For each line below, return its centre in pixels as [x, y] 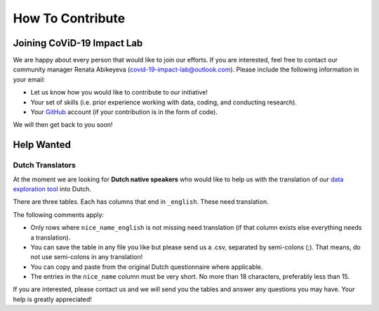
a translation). [51, 237]
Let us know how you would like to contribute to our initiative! [119, 92]
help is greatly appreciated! [53, 299]
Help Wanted [42, 145]
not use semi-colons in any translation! [87, 257]
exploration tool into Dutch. [52, 188]
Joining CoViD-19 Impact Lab [78, 43]
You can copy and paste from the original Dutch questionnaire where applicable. [147, 267]
